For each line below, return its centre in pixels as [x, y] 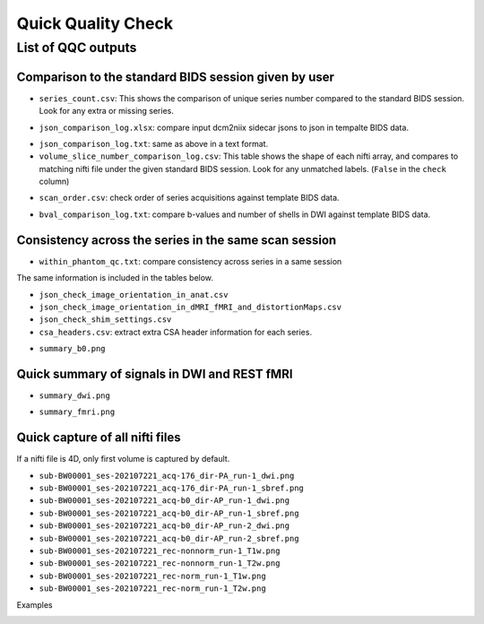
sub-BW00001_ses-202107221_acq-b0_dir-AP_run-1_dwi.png [164, 501]
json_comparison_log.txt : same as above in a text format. [154, 143]
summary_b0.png [73, 349]
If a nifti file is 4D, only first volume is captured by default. [123, 459]
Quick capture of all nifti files [99, 438]
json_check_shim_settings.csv [105, 320]
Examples [35, 604]
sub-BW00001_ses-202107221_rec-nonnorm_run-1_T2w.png [160, 563]
